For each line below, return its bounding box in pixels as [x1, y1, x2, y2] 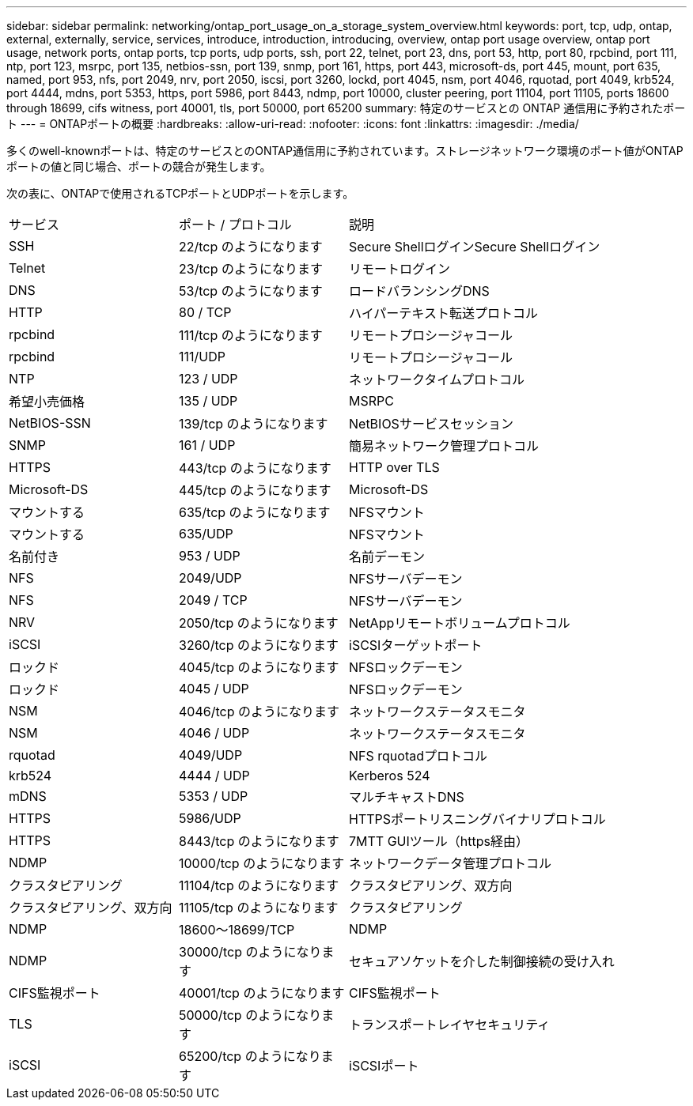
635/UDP [179, 526, 233, 542]
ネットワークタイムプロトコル [349, 372, 525, 387]
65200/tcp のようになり [179, 1048, 321, 1064]
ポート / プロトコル [179, 217, 292, 232]
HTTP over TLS [349, 459, 440, 475]
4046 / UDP [179, 725, 250, 741]
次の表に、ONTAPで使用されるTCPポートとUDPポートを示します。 [6, 187, 354, 200]
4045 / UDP [179, 681, 249, 696]
